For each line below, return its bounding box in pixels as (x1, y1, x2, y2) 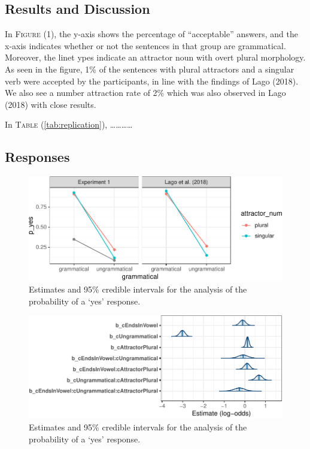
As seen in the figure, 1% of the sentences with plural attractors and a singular (5, 62, 294, 75)
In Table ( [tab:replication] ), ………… (5, 118, 133, 131)
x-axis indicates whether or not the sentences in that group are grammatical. (5, 39, 286, 52)
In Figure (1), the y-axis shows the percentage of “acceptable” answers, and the (5, 28, 298, 40)
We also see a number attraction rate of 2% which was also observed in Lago (5, 86, 286, 99)
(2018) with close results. (5, 98, 96, 110)
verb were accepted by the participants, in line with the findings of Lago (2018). (5, 74, 299, 87)
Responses (5, 147, 70, 166)
